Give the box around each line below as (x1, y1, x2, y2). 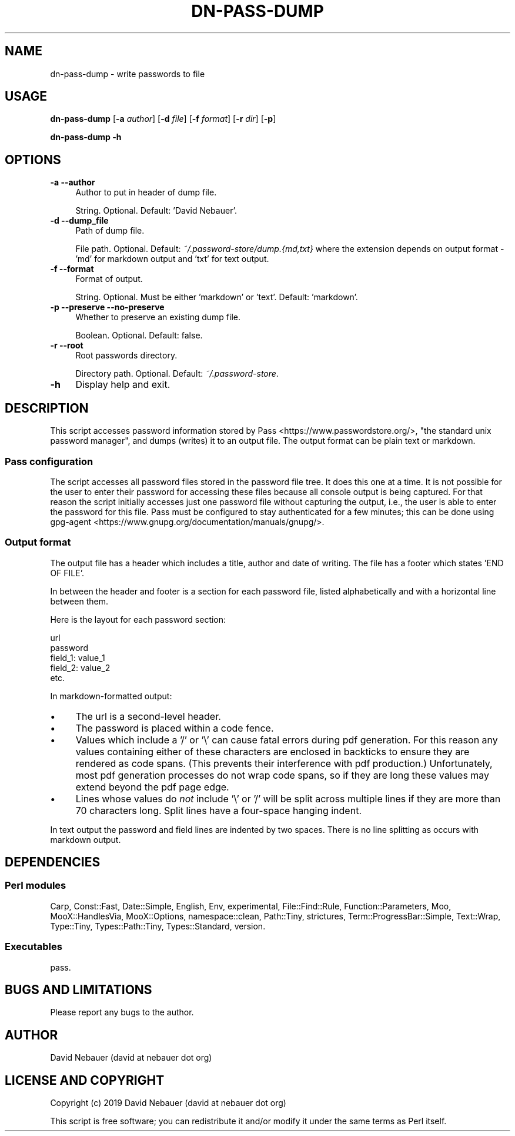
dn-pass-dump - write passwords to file (50, 68, 205, 79)
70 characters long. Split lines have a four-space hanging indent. (75, 804, 362, 816)
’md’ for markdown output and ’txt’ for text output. (75, 254, 269, 264)
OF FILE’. (50, 567, 84, 578)
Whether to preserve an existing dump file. (75, 312, 241, 323)
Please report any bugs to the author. (50, 1007, 194, 1018)
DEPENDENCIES (5, 855, 101, 870)
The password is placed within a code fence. (75, 722, 274, 734)
